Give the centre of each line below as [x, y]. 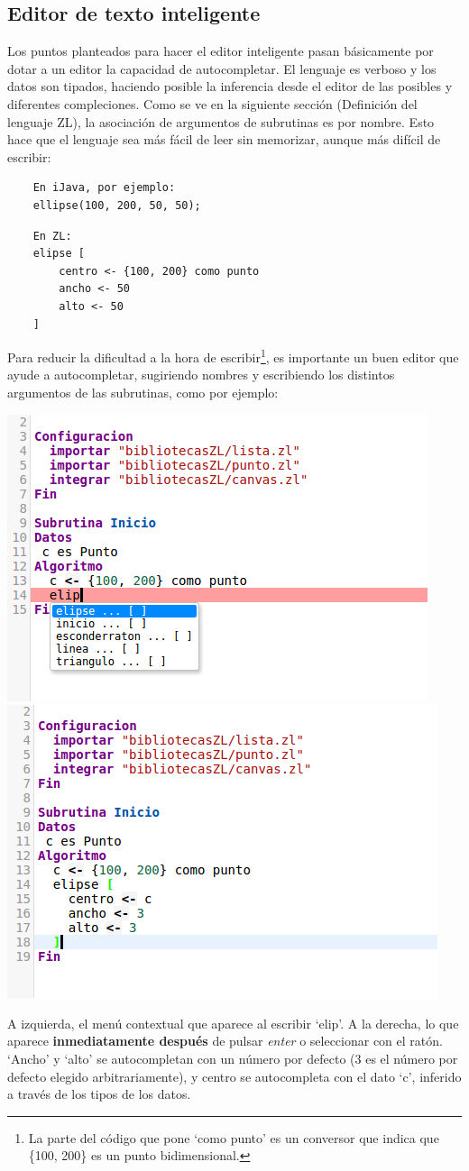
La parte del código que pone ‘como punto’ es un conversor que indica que [234, 1137]
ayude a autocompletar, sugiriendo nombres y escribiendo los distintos [201, 375]
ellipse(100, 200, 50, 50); [117, 205]
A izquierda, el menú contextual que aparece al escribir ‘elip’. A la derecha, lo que [233, 1023]
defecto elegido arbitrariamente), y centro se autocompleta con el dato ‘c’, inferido [234, 1076]
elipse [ [59, 254]
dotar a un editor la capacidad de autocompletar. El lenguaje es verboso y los [222, 68]
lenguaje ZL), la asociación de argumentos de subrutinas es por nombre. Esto [221, 121]
